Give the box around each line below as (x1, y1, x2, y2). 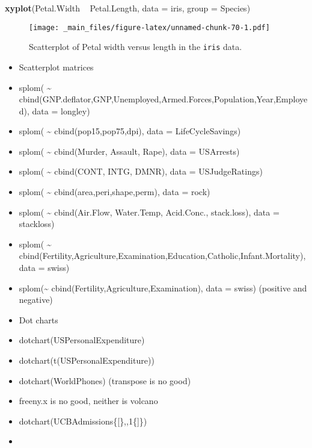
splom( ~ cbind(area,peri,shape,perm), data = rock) (19, 185, 210, 198)
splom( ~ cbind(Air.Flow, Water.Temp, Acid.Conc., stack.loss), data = (19, 205, 280, 218)
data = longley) (32, 104, 90, 117)
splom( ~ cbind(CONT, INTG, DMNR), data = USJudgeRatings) (19, 165, 263, 178)
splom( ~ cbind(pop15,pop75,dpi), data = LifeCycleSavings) (19, 125, 241, 137)
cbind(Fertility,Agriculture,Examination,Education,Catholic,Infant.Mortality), (19, 249, 306, 262)
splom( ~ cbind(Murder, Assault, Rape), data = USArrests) (19, 145, 240, 157)
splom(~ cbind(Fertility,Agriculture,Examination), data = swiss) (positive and (19, 281, 307, 294)
